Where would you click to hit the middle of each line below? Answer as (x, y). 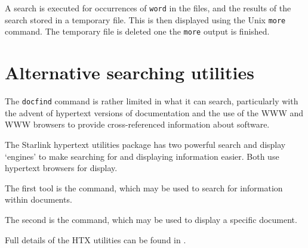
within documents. (38, 199)
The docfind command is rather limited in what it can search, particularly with (152, 101)
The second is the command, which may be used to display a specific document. (151, 219)
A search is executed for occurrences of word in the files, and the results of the (148, 8)
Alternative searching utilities (130, 72)
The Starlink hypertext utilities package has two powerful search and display (145, 144)
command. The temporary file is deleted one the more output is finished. (137, 31)
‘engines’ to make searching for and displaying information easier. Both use (142, 156)
